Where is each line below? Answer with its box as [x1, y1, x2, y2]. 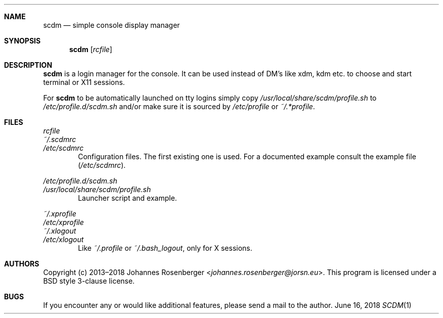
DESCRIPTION [4, 61, 53, 69]
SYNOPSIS [4, 36, 41, 45]
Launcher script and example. [78, 194, 177, 202]
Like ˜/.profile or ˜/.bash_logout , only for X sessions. [78, 244, 252, 252]
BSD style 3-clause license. [43, 277, 135, 285]
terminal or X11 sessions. [43, 78, 125, 86]
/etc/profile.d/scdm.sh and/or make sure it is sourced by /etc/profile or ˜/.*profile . [43, 102, 315, 111]
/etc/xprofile [43, 218, 84, 226]
